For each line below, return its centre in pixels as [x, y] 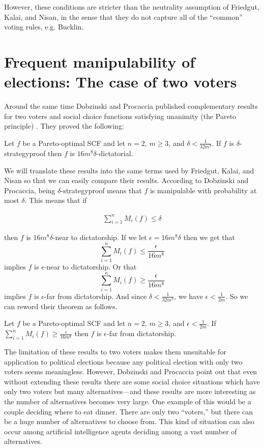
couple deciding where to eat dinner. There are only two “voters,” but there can [129, 411]
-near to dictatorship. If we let [100, 237]
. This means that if [56, 200]
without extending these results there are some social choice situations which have [132, 381]
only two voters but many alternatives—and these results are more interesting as [130, 391]
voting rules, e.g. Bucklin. [44, 27]
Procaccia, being [30, 190]
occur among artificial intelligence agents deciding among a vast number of [121, 431]
